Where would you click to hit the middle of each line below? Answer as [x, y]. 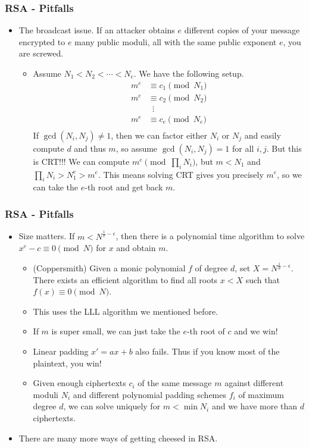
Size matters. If [47, 236]
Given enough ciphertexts [79, 383]
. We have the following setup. [189, 73]
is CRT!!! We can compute [81, 161]
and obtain [136, 248]
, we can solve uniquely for [112, 406]
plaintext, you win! [67, 363]
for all [243, 148]
